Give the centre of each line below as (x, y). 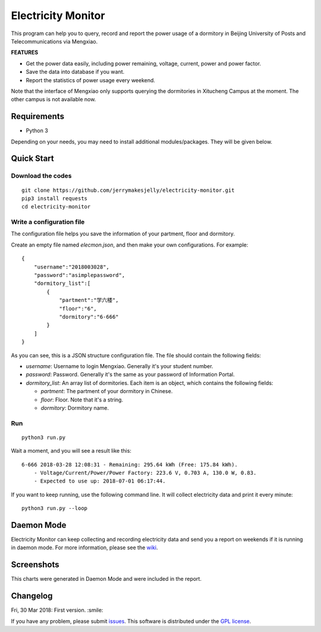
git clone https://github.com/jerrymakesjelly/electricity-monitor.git (128, 190)
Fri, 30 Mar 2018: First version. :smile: (57, 610)
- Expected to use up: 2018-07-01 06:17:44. (100, 481)
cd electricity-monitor (56, 207)
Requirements (38, 116)
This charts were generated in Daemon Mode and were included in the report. (106, 579)
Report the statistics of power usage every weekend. (91, 80)
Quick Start (32, 159)
